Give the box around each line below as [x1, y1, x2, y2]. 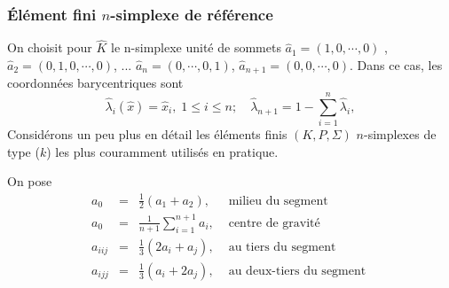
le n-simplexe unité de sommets [111, 38, 281, 57]
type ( [7, 142, 40, 160]
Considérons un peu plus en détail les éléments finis [7, 125, 288, 144]
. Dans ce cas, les [350, 56, 443, 74]
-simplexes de [363, 125, 437, 144]
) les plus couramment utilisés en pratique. [46, 142, 279, 160]
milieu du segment [228, 194, 328, 207]
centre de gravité [228, 216, 320, 230]
